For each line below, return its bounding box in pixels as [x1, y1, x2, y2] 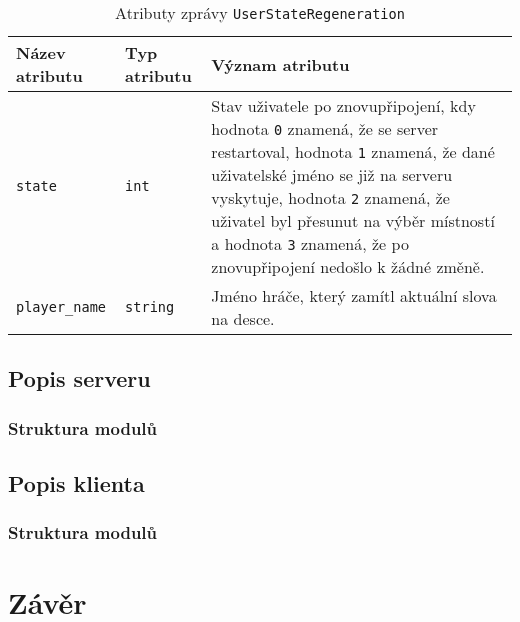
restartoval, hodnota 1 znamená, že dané [211, 140, 495, 163]
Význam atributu [211, 52, 350, 76]
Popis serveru [8, 363, 151, 394]
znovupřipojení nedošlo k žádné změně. [211, 255, 485, 278]
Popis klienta [8, 468, 145, 499]
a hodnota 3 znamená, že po [211, 232, 409, 255]
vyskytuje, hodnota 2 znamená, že [211, 186, 450, 209]
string [125, 299, 175, 315]
